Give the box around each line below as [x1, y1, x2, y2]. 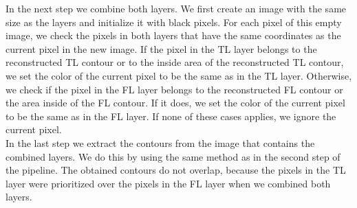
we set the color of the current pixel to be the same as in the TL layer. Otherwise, [6, 68, 352, 82]
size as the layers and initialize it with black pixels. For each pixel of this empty [6, 14, 342, 29]
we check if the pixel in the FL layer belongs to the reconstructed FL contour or [6, 82, 343, 96]
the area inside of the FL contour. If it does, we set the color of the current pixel [6, 95, 345, 110]
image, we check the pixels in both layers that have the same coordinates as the [6, 28, 341, 43]
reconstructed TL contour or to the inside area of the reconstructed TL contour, [6, 55, 344, 69]
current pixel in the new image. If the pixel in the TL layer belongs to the [6, 41, 317, 56]
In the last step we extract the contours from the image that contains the [6, 135, 315, 150]
